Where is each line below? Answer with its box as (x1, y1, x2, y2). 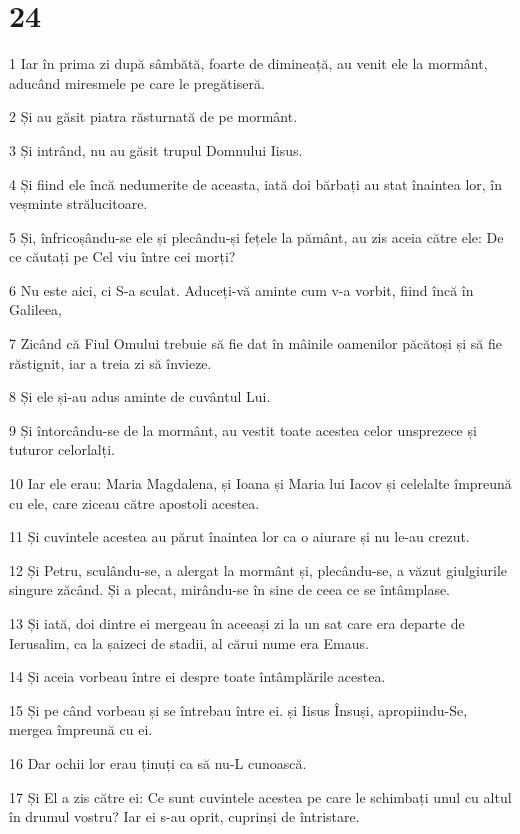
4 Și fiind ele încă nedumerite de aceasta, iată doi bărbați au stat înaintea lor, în (9, 173, 503, 194)
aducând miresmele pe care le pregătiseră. (9, 72, 265, 93)
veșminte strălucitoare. (9, 193, 148, 214)
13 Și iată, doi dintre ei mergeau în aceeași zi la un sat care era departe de (9, 613, 465, 633)
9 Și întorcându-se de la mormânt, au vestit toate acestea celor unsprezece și (9, 419, 477, 440)
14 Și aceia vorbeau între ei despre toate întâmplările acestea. (9, 666, 386, 687)
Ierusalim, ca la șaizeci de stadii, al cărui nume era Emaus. (9, 632, 369, 653)
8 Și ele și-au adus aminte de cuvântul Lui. (9, 386, 271, 407)
